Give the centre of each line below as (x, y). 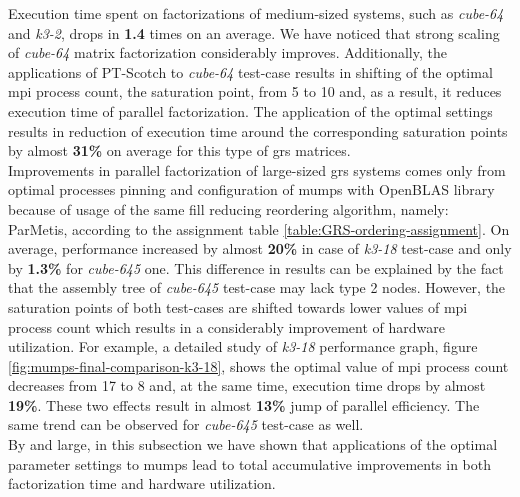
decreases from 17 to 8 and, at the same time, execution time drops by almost (247, 385)
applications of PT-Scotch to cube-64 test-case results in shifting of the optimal (250, 71)
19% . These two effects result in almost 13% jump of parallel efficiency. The (244, 404)
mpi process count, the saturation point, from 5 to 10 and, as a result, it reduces (255, 91)
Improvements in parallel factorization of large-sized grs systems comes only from (257, 169)
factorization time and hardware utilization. (142, 483)
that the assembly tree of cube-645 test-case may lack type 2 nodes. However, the (257, 287)
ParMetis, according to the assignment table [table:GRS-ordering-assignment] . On (259, 228)
